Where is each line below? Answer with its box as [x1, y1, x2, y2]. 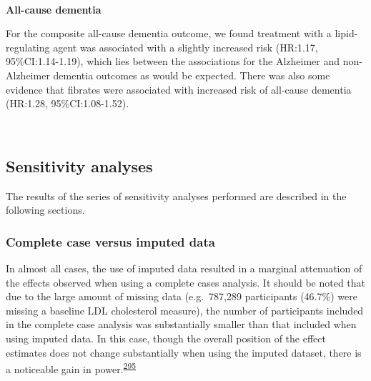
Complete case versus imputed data [6, 232, 215, 250]
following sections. [6, 202, 85, 217]
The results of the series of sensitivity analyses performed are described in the [6, 188, 347, 203]
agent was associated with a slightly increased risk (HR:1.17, [53, 39, 318, 54]
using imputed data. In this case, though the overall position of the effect [6, 330, 326, 345]
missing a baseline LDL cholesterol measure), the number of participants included [6, 302, 364, 317]
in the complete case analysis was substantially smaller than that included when [6, 317, 357, 332]
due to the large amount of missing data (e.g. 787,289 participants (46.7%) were [6, 289, 357, 304]
